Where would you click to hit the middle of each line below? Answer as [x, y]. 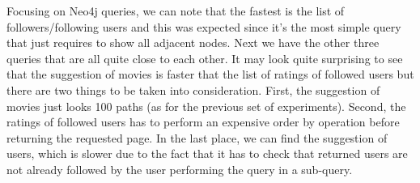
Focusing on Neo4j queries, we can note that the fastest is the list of [176, 11]
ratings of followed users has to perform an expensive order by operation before [203, 122]
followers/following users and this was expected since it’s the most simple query [204, 26]
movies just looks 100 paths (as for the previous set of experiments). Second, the [206, 106]
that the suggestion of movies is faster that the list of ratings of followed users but [210, 74]
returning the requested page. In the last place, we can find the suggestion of [197, 137]
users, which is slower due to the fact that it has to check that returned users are [207, 153]
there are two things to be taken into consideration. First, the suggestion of [193, 89]
